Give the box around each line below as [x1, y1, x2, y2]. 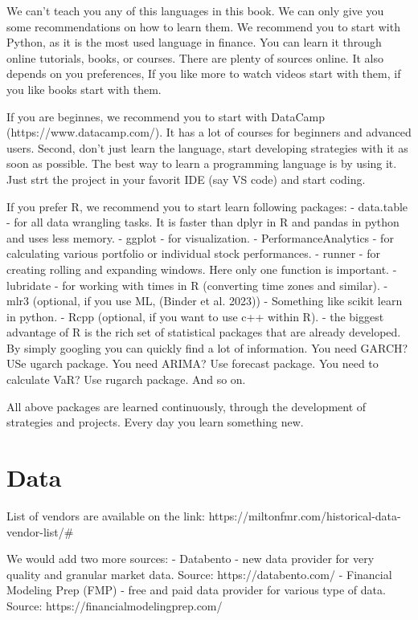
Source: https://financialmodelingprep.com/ [6, 597, 223, 614]
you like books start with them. [6, 80, 162, 97]
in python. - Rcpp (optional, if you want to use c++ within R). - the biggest [6, 308, 384, 324]
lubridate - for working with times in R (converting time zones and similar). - [6, 276, 388, 293]
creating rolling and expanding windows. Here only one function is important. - [6, 260, 397, 277]
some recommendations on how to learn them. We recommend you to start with [6, 18, 400, 35]
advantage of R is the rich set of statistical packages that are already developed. [6, 324, 401, 341]
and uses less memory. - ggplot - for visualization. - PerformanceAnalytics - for [6, 229, 394, 246]
